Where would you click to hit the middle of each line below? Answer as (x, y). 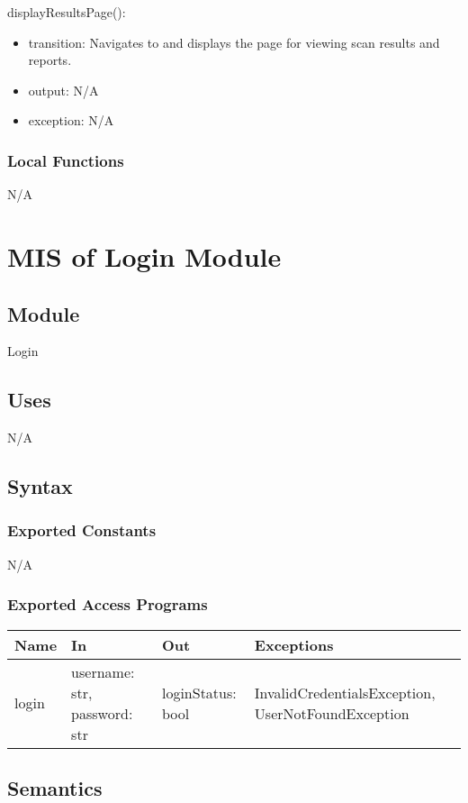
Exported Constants (82, 530)
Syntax (40, 486)
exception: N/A (71, 120)
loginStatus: (199, 692)
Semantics (55, 787)
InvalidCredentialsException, (345, 692)
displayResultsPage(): (67, 12)
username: (103, 671)
